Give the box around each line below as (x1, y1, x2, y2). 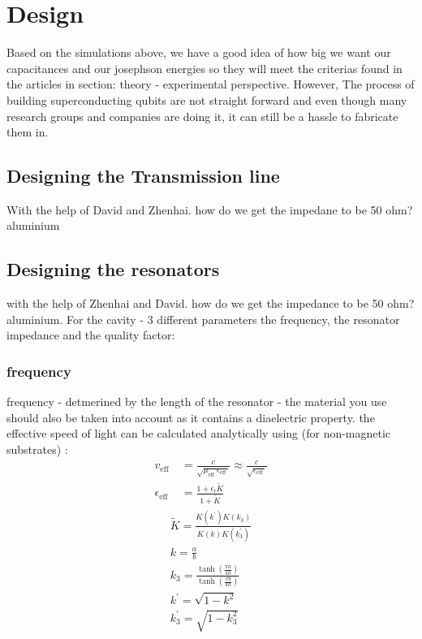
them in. (6, 123, 49, 140)
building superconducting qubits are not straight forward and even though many (6, 91, 407, 108)
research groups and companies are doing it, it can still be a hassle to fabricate (6, 107, 398, 124)
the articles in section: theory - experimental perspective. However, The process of (6, 76, 415, 93)
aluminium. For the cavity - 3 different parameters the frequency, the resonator (6, 310, 400, 327)
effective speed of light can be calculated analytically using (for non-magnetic (6, 425, 391, 442)
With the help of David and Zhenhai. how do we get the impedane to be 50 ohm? (6, 201, 413, 218)
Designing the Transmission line (6, 163, 280, 188)
